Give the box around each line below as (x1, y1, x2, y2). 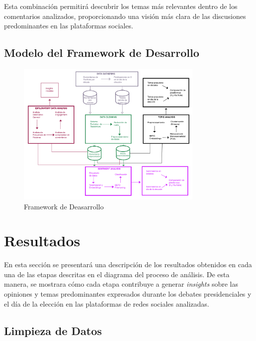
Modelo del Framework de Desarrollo (4, 45, 199, 60)
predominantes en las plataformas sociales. (4, 20, 133, 31)
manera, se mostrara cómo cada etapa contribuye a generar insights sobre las (4, 279, 238, 289)
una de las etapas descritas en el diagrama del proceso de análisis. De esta (4, 269, 230, 279)
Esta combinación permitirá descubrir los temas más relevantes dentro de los (4, 1, 238, 11)
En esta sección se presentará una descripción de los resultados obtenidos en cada (4, 259, 252, 270)
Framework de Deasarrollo (24, 201, 104, 211)
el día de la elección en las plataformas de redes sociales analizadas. (4, 298, 209, 309)
